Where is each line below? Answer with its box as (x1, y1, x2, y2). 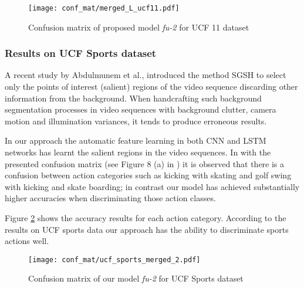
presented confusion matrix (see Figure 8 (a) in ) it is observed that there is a (5, 157, 285, 170)
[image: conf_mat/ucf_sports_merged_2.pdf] (28, 255, 201, 264)
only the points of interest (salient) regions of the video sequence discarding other (5, 80, 298, 93)
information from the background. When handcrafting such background (5, 92, 262, 104)
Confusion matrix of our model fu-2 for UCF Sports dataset (28, 272, 244, 284)
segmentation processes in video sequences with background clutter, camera (5, 103, 276, 116)
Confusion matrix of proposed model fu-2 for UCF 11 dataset (28, 21, 249, 33)
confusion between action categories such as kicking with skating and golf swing (5, 169, 292, 181)
